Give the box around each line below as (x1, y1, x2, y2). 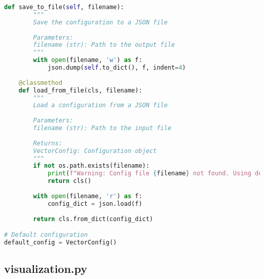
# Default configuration (4, 231, 88, 239)
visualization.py (4, 261, 87, 276)
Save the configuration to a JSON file (33, 18, 168, 26)
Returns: (33, 139, 62, 147)
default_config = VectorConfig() (4, 238, 117, 246)
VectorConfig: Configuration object (33, 147, 157, 154)
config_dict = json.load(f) (47, 200, 143, 207)
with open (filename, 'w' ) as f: (33, 56, 143, 64)
